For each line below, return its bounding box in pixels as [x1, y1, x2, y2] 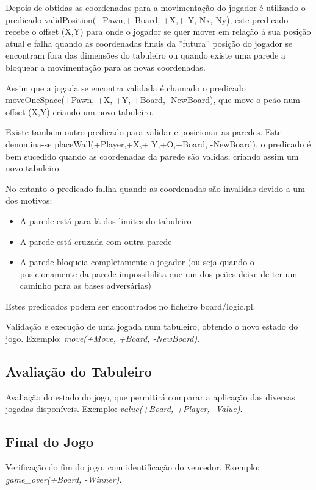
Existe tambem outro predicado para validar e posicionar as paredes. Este [5, 126, 282, 138]
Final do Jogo [5, 432, 94, 451]
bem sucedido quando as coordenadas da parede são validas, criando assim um [5, 149, 299, 162]
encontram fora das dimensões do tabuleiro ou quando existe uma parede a [5, 49, 285, 62]
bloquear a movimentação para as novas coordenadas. [5, 60, 206, 73]
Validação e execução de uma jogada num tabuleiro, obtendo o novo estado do [5, 320, 298, 333]
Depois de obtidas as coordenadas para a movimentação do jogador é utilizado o [5, 1, 306, 13]
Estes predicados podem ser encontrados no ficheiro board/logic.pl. [5, 299, 256, 312]
